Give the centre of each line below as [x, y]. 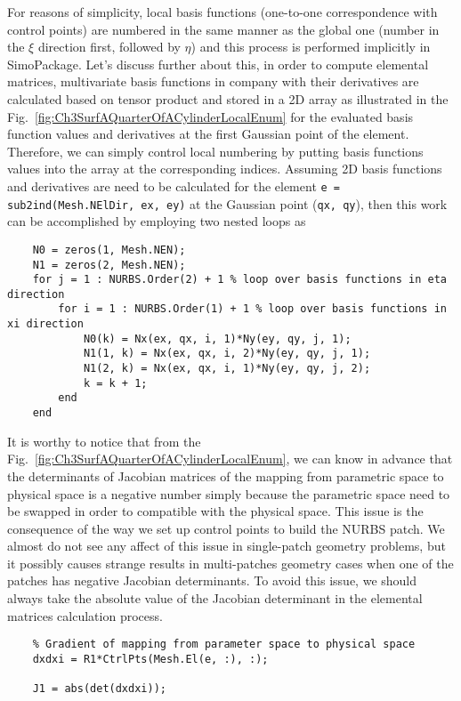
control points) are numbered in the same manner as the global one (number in [223, 29]
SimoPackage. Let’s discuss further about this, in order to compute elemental [218, 64]
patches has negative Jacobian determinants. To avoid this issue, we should [212, 580]
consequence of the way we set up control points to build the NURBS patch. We [226, 528]
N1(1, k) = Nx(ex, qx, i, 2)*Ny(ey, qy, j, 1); [227, 354]
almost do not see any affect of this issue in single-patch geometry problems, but [226, 546]
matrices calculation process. [85, 615]
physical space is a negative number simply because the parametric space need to [229, 493]
